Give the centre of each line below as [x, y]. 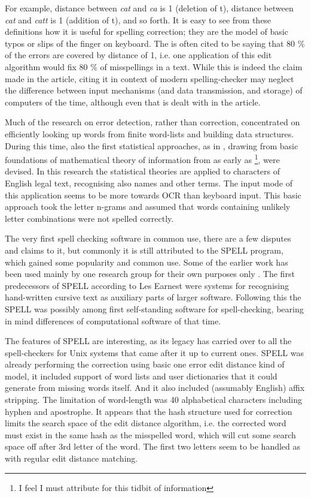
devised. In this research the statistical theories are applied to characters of [143, 171]
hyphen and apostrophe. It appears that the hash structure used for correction [149, 411]
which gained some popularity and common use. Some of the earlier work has [147, 262]
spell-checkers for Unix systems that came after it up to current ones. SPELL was [155, 352]
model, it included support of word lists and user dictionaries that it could [141, 376]
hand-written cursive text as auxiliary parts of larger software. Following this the [153, 297]
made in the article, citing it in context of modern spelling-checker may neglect [150, 78]
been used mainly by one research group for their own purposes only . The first [150, 274]
